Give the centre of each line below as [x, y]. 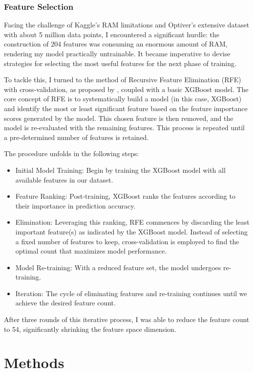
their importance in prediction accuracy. [75, 205]
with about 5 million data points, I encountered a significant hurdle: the [112, 34]
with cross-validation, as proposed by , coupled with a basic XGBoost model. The [126, 89]
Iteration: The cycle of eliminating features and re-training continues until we [131, 293]
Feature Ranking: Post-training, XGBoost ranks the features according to [125, 196]
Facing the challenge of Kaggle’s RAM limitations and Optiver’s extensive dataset [127, 25]
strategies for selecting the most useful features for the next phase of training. [120, 63]
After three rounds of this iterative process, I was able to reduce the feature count [127, 319]
